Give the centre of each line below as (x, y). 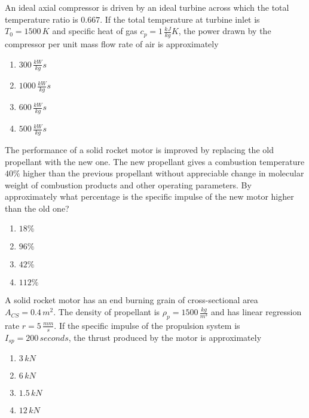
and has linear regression (256, 312)
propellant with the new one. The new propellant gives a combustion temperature (155, 161)
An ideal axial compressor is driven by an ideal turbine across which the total (147, 7)
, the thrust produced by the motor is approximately (165, 337)
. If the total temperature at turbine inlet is (180, 19)
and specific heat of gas (95, 31)
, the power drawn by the (225, 31)
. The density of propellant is (107, 312)
